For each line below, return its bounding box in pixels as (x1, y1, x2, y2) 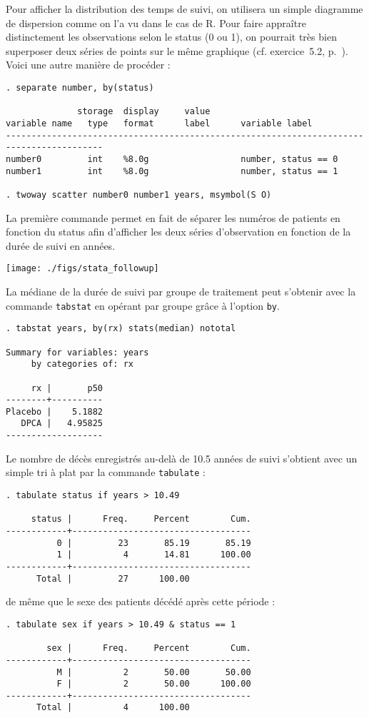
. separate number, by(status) (6, 82, 154, 93)
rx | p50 (31, 383, 103, 393)
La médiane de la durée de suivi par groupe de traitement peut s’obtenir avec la (6, 283, 356, 298)
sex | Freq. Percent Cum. (46, 643, 251, 654)
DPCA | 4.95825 (21, 418, 103, 429)
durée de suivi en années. (6, 238, 116, 253)
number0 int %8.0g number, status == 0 (6, 153, 338, 164)
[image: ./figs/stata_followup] (6, 263, 159, 274)
